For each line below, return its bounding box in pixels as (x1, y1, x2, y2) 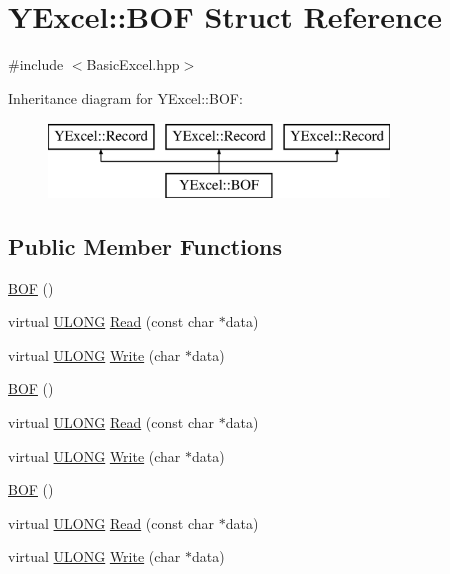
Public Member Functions (8, 230, 282, 261)
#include (8, 54, 64, 75)
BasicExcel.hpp (86, 54, 180, 75)
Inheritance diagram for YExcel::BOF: (8, 87, 243, 108)
